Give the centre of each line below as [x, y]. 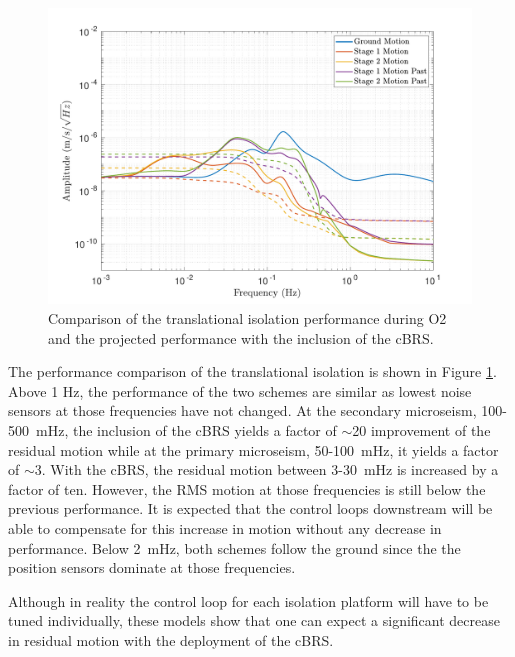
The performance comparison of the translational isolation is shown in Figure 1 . [252, 371]
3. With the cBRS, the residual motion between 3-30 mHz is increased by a [266, 469]
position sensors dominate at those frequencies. [152, 567]
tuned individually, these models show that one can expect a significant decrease [254, 620]
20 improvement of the [421, 430]
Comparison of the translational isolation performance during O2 [247, 318]
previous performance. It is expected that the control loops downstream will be [250, 508]
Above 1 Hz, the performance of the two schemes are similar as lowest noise [240, 390]
